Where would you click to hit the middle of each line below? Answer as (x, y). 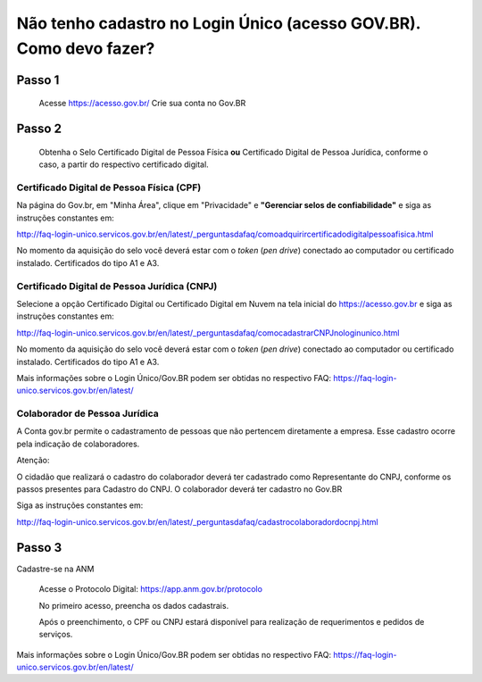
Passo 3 (39, 548)
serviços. (56, 635)
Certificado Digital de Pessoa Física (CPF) (109, 187)
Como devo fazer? (86, 48)
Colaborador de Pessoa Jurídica (88, 413)
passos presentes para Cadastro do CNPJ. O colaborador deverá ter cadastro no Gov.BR (179, 489)
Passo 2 (39, 129)
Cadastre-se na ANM (55, 569)
